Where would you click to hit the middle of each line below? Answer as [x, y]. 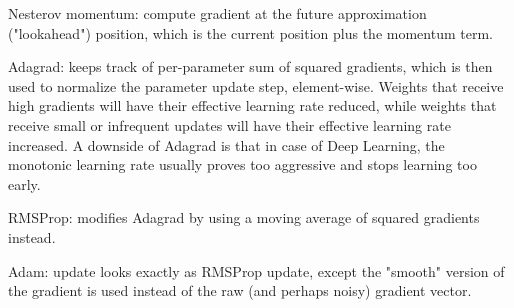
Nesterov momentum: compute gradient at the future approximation [217, 13]
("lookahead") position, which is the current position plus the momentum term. [250, 32]
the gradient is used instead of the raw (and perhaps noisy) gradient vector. [240, 290]
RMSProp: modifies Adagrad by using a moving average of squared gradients [244, 217]
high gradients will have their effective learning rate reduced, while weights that [252, 105]
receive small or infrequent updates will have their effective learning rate [229, 124]
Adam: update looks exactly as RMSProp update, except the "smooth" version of [256, 270]
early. [24, 183]
